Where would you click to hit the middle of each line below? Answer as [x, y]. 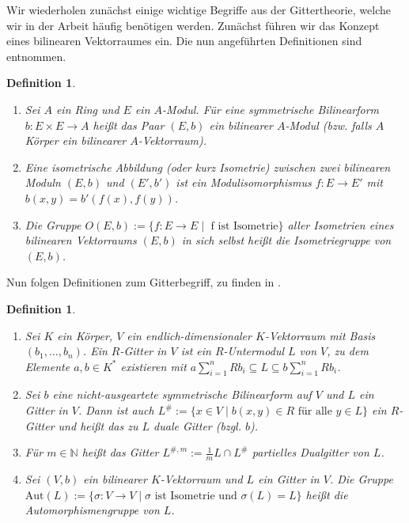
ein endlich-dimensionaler [189, 335]
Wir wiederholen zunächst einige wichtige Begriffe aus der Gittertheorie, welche [199, 9]
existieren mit [153, 366]
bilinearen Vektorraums [81, 240]
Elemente [47, 366]
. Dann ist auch [116, 410]
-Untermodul [254, 351]
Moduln [43, 182]
